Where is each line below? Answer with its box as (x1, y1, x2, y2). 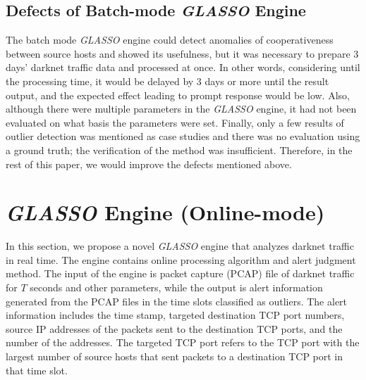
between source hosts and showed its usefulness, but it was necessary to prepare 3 (6, 46, 359, 61)
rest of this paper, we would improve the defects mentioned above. (6, 156, 292, 171)
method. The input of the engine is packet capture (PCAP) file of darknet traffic (6, 266, 355, 281)
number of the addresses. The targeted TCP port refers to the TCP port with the (6, 335, 360, 350)
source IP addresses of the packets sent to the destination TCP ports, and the (6, 321, 343, 336)
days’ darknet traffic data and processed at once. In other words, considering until (6, 60, 360, 75)
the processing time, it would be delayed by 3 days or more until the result (6, 73, 329, 88)
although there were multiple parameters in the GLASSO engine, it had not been (6, 101, 357, 116)
